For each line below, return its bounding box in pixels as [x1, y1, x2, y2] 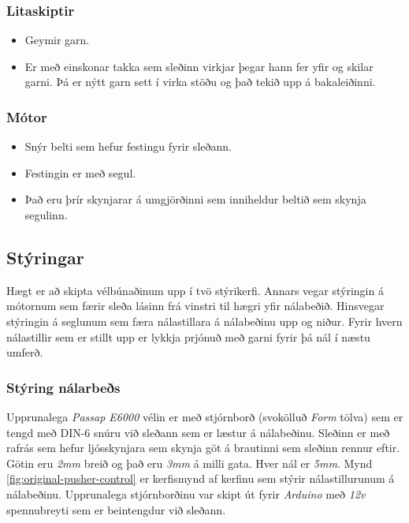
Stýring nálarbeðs [6, 377, 121, 397]
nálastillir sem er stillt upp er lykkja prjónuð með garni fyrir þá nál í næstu [6, 328, 370, 345]
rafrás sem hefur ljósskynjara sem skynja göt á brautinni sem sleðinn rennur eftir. [6, 439, 400, 456]
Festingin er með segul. [24, 164, 136, 181]
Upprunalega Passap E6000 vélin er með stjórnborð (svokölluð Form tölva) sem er [6, 408, 403, 424]
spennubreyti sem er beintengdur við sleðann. [6, 501, 226, 517]
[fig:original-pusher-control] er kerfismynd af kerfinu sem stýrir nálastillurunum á [6, 470, 395, 487]
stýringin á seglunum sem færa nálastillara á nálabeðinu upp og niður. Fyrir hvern [6, 312, 403, 329]
